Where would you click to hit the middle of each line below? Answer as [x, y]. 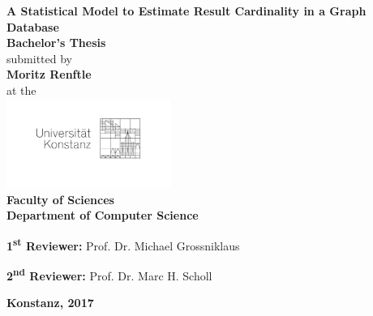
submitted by [39, 58]
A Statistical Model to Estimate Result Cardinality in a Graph [186, 11]
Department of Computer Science [103, 215]
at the [21, 90]
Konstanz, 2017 [50, 303]
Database [33, 26]
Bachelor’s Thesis [56, 43]
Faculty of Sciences [60, 199]
